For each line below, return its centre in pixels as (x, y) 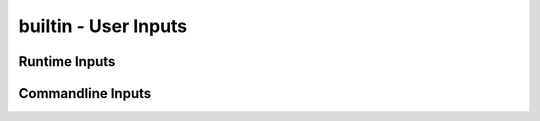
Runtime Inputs (67, 61)
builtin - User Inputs (103, 26)
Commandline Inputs (85, 93)
